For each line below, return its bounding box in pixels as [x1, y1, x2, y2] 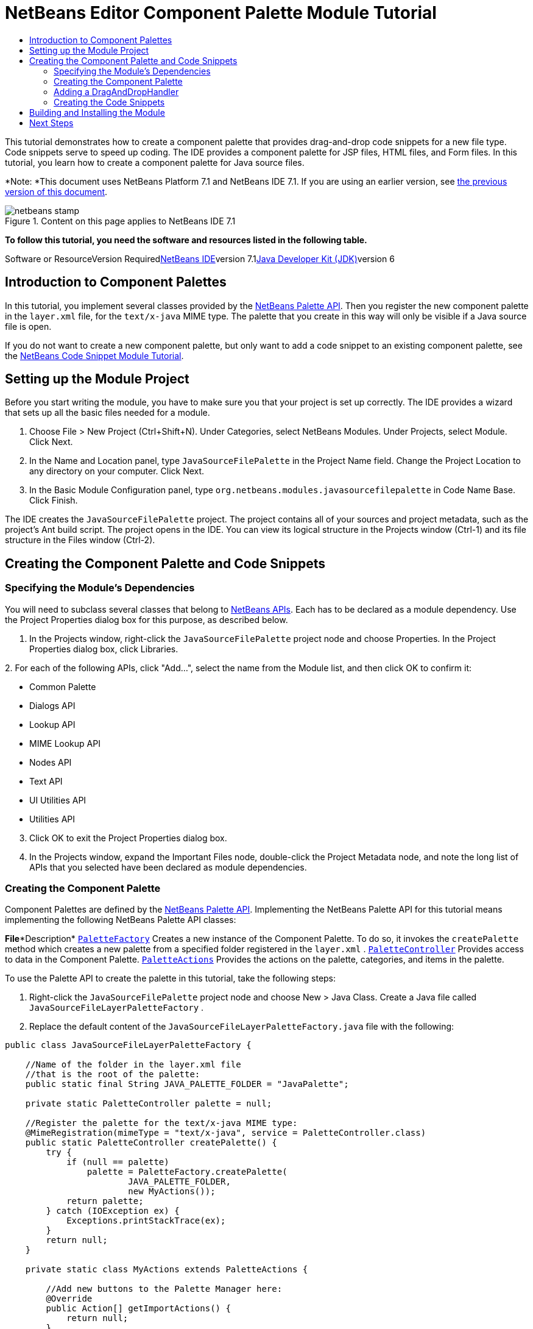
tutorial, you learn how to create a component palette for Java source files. [5, 157, 305, 168]
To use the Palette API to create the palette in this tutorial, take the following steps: [5, 973, 336, 984]
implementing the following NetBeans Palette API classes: [5, 914, 236, 925]
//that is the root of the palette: [25, 1069, 200, 1080]
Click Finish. [29, 495, 78, 506]
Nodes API [29, 757, 72, 768]
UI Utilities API [29, 794, 86, 805]
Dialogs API [29, 700, 76, 711]
